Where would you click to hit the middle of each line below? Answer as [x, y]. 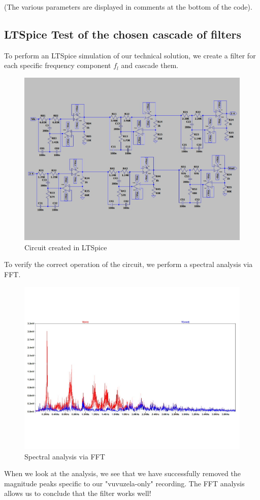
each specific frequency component [58, 65]
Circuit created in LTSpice [66, 247]
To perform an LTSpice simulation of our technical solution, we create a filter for [130, 55]
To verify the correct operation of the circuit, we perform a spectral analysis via [128, 264]
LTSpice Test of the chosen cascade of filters [123, 34]
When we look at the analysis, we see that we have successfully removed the [122, 473]
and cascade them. [150, 65]
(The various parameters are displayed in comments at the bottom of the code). [128, 7]
